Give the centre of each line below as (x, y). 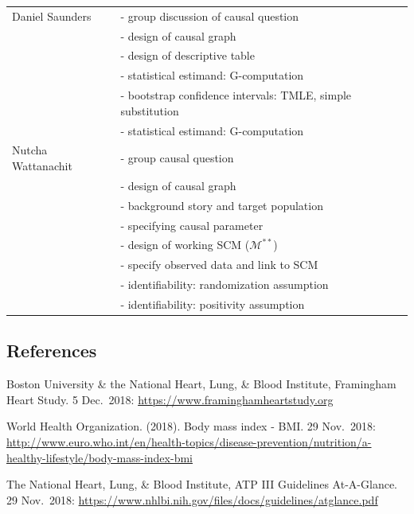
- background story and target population (222, 205)
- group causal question (177, 158)
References (52, 350)
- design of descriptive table (187, 55)
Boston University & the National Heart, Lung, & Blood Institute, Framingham (201, 384)
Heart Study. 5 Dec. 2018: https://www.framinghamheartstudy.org (170, 399)
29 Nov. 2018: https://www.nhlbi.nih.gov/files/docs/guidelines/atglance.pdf (192, 499)
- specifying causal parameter (192, 225)
